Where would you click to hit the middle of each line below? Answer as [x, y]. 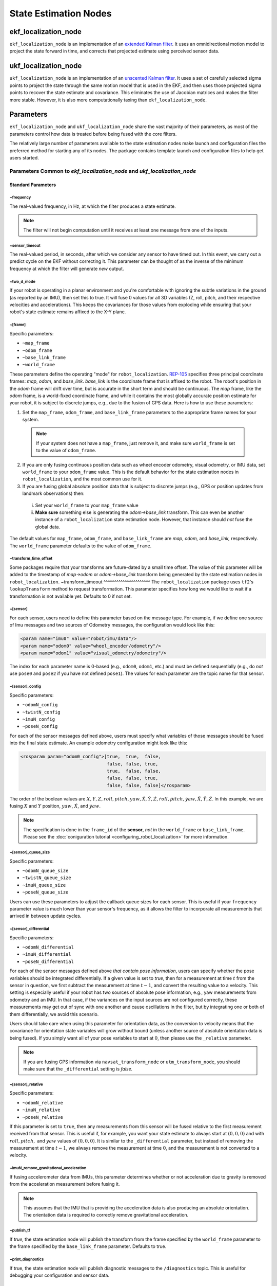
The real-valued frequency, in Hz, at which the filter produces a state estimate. [93, 206]
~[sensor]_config [25, 687]
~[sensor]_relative [26, 1084]
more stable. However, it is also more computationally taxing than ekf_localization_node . [108, 100]
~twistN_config [42, 712]
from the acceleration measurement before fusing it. [65, 1184]
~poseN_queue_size [45, 892]
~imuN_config [39, 719]
